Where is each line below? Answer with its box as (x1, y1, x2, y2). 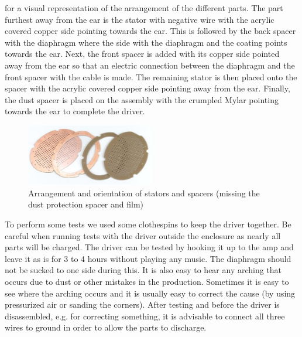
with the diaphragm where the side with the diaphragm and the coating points (5, 36, 287, 48)
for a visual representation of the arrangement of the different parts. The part (5, 2, 283, 13)
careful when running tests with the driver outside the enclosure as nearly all (5, 229, 281, 241)
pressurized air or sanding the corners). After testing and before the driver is (5, 298, 280, 311)
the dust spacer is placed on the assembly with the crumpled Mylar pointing (5, 93, 279, 105)
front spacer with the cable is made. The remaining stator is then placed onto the (5, 70, 297, 83)
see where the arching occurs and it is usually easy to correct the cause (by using (5, 287, 296, 299)
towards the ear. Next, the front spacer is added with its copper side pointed (5, 47, 280, 60)
